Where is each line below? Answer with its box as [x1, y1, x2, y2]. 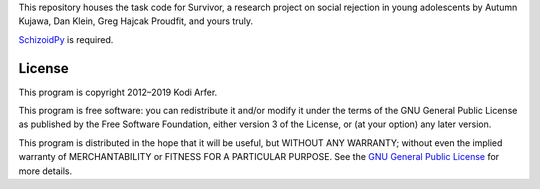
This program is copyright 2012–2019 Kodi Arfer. [18, 86, 218, 98]
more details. [18, 165, 73, 177]
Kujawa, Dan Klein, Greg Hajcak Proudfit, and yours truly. [18, 15, 254, 27]
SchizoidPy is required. [18, 33, 114, 45]
